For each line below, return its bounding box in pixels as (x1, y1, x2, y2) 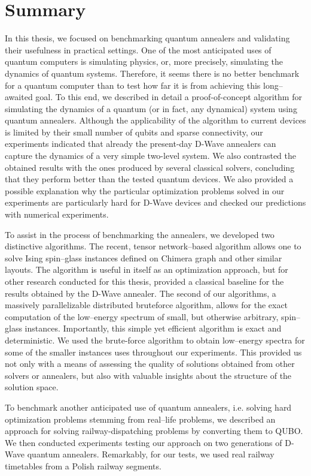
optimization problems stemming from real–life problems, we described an (5, 412, 276, 425)
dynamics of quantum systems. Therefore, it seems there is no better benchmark (5, 67, 300, 79)
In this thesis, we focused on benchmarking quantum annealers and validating (5, 32, 290, 44)
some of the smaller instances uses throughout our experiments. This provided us (5, 345, 302, 358)
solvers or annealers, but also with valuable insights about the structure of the (5, 369, 292, 381)
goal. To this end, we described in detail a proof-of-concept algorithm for (35, 91, 302, 103)
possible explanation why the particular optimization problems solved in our (5, 184, 285, 197)
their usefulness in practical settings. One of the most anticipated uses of (5, 43, 272, 56)
